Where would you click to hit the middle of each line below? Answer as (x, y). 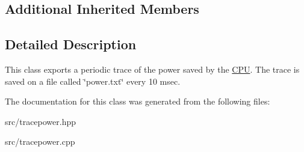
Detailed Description (71, 44)
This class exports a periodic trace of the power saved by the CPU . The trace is (152, 69)
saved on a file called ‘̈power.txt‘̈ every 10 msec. (93, 81)
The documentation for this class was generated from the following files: (138, 101)
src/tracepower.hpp (41, 121)
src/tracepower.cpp (40, 141)
